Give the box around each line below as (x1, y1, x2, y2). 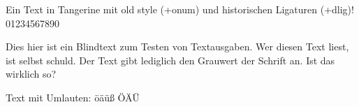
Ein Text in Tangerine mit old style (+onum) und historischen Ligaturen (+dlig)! (6, 2, 354, 16)
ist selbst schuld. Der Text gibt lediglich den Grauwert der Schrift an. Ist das (6, 52, 335, 67)
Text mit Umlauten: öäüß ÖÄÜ (6, 90, 140, 104)
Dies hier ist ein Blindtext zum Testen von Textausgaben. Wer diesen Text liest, (6, 39, 349, 54)
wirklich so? (6, 66, 57, 81)
